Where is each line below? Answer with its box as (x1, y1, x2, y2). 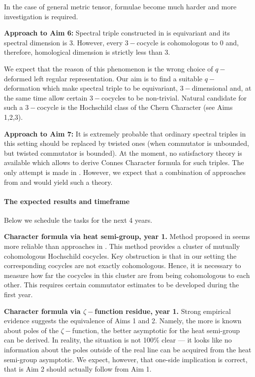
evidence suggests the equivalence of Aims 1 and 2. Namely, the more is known (4, 315, 242, 326)
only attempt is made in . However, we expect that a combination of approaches (4, 167, 246, 177)
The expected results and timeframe (4, 196, 130, 206)
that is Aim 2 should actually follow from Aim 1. (4, 364, 152, 374)
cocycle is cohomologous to (136, 37, 218, 47)
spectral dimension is (4, 37, 67, 47)
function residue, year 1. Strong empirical (95, 306, 231, 316)
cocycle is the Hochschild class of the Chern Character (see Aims (37, 102, 233, 112)
